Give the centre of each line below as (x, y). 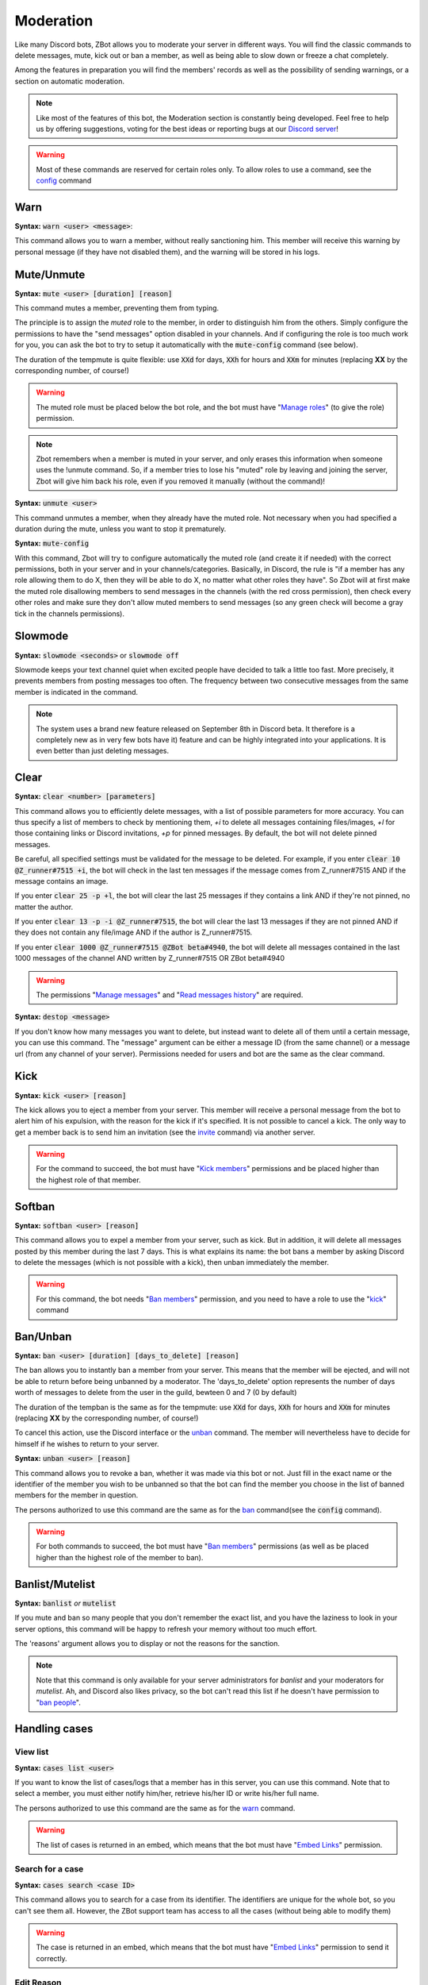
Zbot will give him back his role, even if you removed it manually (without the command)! (180, 481)
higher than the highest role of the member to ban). (120, 1557)
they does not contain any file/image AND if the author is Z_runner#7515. (134, 932)
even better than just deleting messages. (103, 751)
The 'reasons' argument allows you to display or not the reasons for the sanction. (147, 1643)
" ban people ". (58, 1702)
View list (32, 1752)
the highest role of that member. (89, 1180)
